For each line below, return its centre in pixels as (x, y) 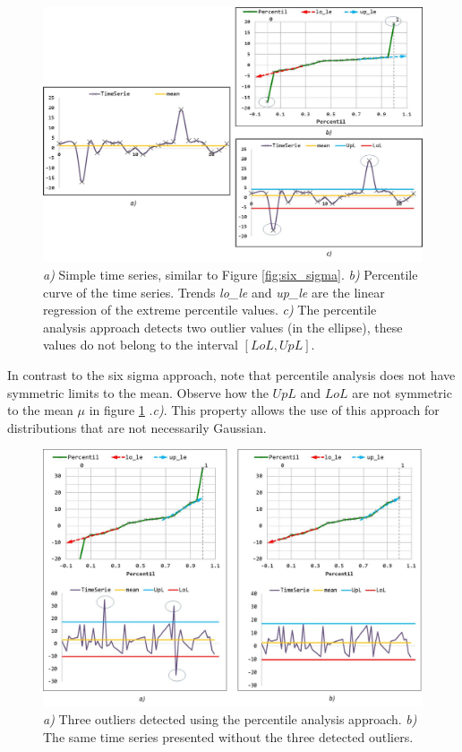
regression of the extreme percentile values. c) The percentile (210, 310)
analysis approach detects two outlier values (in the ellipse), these (223, 327)
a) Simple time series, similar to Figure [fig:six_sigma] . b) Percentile (231, 275)
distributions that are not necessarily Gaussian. (137, 427)
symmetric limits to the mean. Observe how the (138, 392)
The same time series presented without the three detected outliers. (228, 736)
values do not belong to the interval (141, 345)
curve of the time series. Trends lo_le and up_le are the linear (214, 292)
